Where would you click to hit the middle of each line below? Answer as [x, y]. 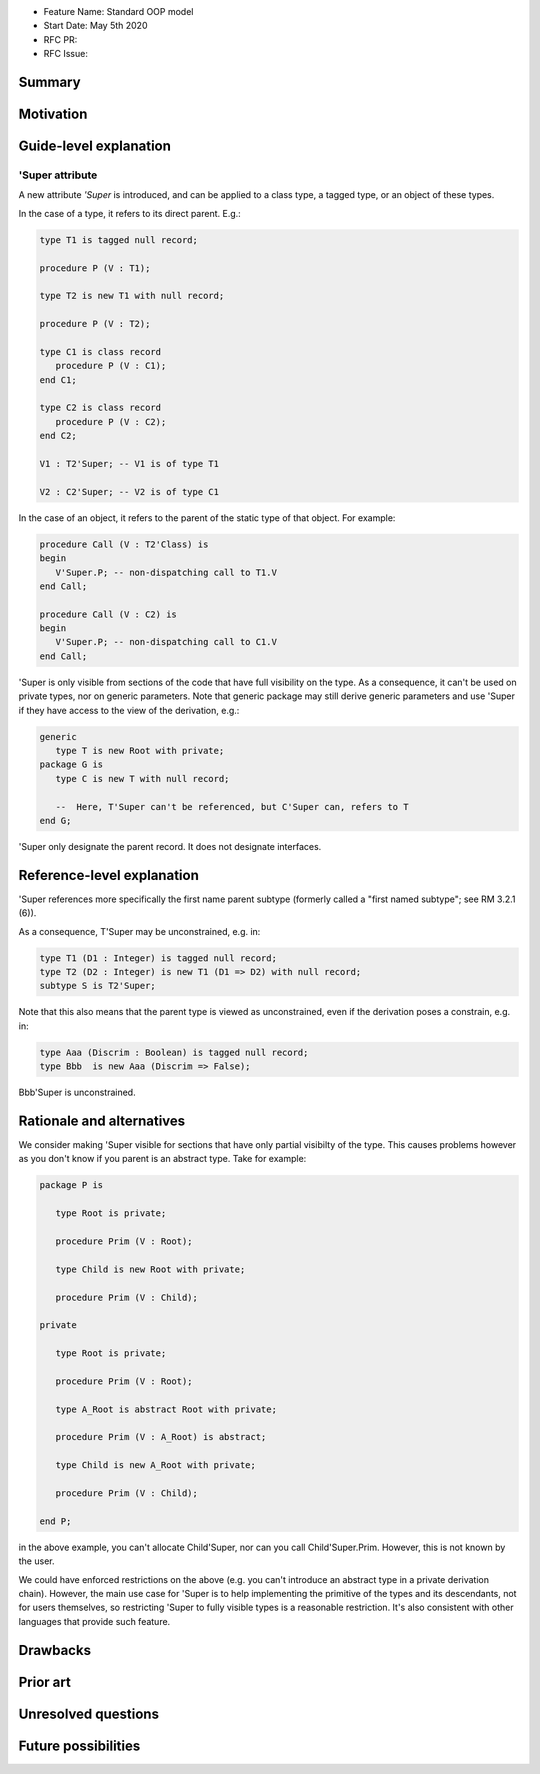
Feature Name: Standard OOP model [118, 11]
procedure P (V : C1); [111, 366]
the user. [36, 1561]
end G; [55, 820]
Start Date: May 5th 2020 [95, 26]
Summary [49, 81]
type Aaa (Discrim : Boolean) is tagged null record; [174, 1052]
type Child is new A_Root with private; [156, 1465]
